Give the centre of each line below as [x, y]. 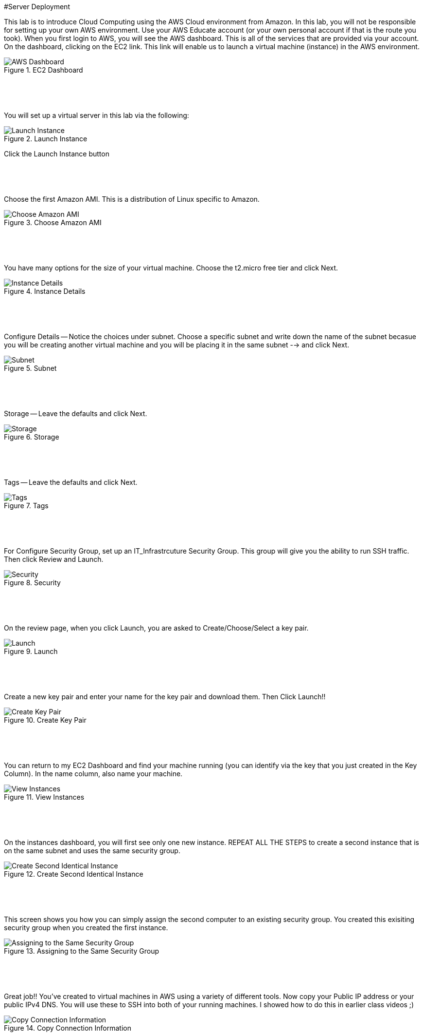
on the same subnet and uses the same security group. [92, 851]
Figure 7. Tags [26, 506]
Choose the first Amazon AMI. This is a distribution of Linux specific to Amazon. [132, 199]
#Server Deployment [37, 7]
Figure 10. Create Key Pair [45, 720]
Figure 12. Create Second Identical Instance [74, 874]
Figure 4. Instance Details [45, 291]
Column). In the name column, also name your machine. [93, 774]
